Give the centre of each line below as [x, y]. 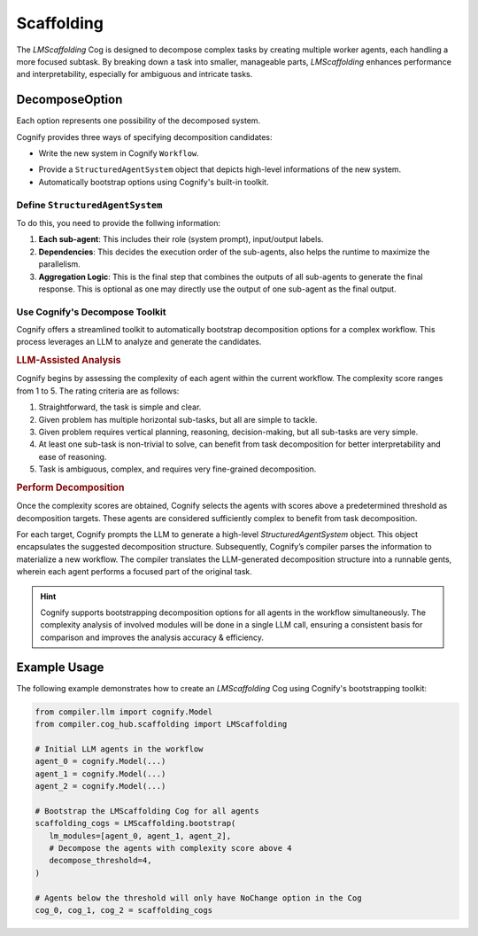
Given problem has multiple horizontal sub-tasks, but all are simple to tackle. [178, 419]
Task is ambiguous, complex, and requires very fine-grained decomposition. [177, 469]
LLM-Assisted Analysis [69, 361]
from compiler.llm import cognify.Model [123, 712]
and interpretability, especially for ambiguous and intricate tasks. [135, 74]
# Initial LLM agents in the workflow [119, 749]
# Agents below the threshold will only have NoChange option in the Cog [198, 898]
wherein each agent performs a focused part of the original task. [134, 572]
